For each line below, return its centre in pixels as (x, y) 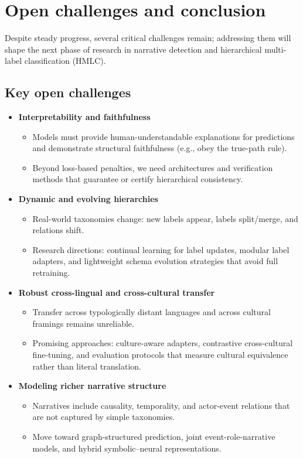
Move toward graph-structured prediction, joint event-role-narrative (154, 436)
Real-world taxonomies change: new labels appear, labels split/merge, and (165, 218)
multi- (275, 49)
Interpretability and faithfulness (84, 117)
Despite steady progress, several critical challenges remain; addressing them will (148, 38)
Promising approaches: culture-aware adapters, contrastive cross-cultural (163, 343)
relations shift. (58, 230)
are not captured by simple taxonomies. (104, 417)
